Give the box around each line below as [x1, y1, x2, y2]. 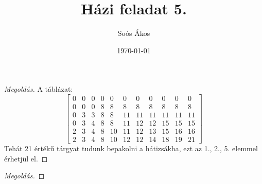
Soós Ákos [117, 28, 150, 38]
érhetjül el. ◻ [4, 153, 48, 163]
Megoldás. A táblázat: [4, 84, 73, 94]
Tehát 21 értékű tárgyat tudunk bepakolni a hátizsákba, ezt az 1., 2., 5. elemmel [4, 143, 258, 154]
